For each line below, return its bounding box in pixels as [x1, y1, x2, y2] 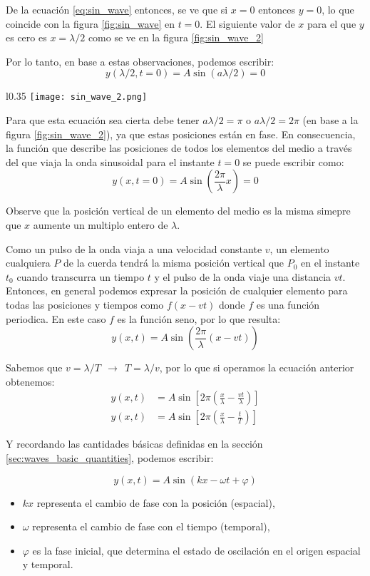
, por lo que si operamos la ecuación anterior [159, 360, 354, 375]
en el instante [301, 255, 360, 270]
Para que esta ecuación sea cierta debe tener [6, 113, 200, 128]
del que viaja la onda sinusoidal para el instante [6, 154, 215, 169]
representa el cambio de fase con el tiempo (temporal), [32, 519, 270, 534]
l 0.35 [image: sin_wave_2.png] [6, 88, 148, 103]
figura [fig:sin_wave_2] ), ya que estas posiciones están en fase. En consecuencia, [6, 126, 356, 141]
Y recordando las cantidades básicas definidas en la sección [6, 436, 263, 451]
